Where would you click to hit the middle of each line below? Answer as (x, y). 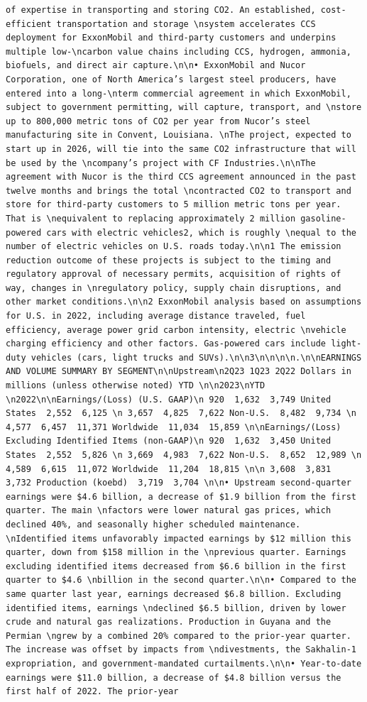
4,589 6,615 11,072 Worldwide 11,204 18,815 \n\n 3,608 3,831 (169, 469)
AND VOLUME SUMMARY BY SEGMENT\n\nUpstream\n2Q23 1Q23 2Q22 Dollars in (179, 372)
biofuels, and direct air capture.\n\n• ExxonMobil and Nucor (156, 66)
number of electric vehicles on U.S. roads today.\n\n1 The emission (174, 247)
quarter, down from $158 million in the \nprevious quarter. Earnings (176, 553)
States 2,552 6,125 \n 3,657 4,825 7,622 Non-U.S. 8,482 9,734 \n (181, 413)
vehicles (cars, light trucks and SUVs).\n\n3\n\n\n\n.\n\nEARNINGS (196, 357)
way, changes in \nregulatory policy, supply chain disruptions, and (174, 288)
